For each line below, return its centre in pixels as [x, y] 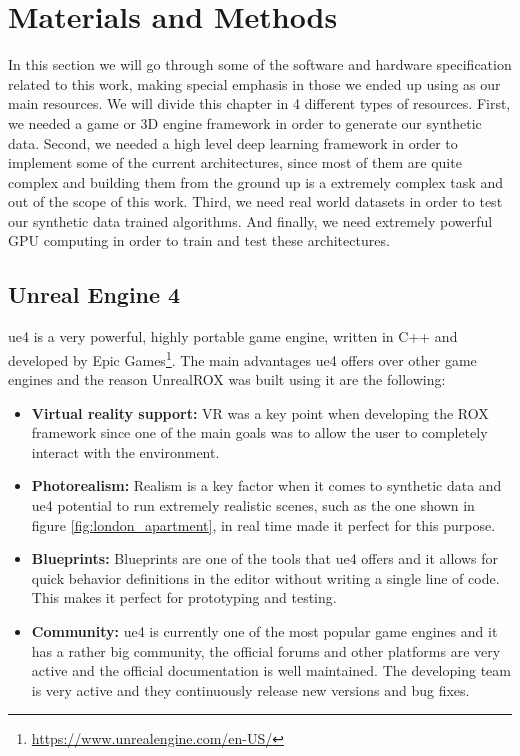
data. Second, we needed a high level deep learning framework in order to [233, 142]
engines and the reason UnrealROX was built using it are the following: [227, 379]
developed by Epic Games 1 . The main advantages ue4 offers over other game [242, 358]
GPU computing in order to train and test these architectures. [199, 240]
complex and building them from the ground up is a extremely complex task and [255, 181]
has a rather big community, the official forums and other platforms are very [266, 650]
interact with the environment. [125, 451]
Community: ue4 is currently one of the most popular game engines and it [264, 631]
